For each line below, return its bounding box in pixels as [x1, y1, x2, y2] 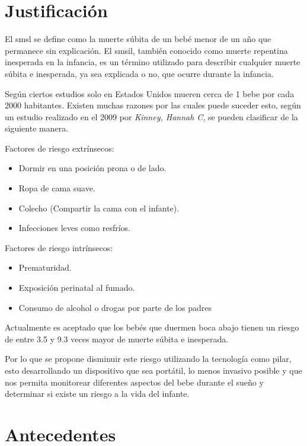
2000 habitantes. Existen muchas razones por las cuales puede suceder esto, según [5, 99, 301, 111]
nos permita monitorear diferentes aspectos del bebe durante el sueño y [5, 376, 264, 388]
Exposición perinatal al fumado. [18, 281, 135, 294]
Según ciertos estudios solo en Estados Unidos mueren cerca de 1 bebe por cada [5, 87, 295, 100]
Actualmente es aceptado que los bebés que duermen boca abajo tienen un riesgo [5, 321, 299, 333]
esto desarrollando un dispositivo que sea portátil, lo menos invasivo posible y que [5, 364, 302, 376]
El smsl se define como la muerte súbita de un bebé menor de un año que [5, 33, 271, 45]
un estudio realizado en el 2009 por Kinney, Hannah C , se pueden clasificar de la [5, 110, 298, 123]
